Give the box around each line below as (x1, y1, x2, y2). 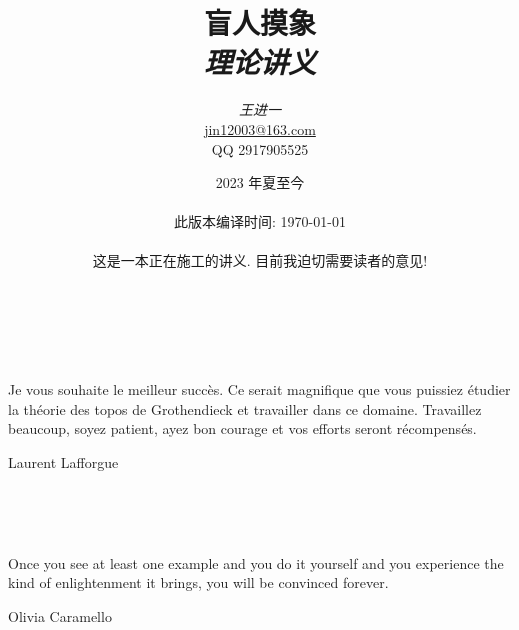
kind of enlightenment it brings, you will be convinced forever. (8, 572, 389, 593)
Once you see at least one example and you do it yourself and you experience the (8, 552, 504, 573)
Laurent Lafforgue (8, 452, 119, 473)
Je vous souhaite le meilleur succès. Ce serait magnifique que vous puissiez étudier (8, 379, 511, 400)
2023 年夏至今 (215, 172, 305, 193)
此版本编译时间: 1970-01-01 (174, 211, 346, 232)
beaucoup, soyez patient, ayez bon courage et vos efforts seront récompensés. (8, 418, 477, 439)
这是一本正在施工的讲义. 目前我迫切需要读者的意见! (92, 250, 428, 271)
